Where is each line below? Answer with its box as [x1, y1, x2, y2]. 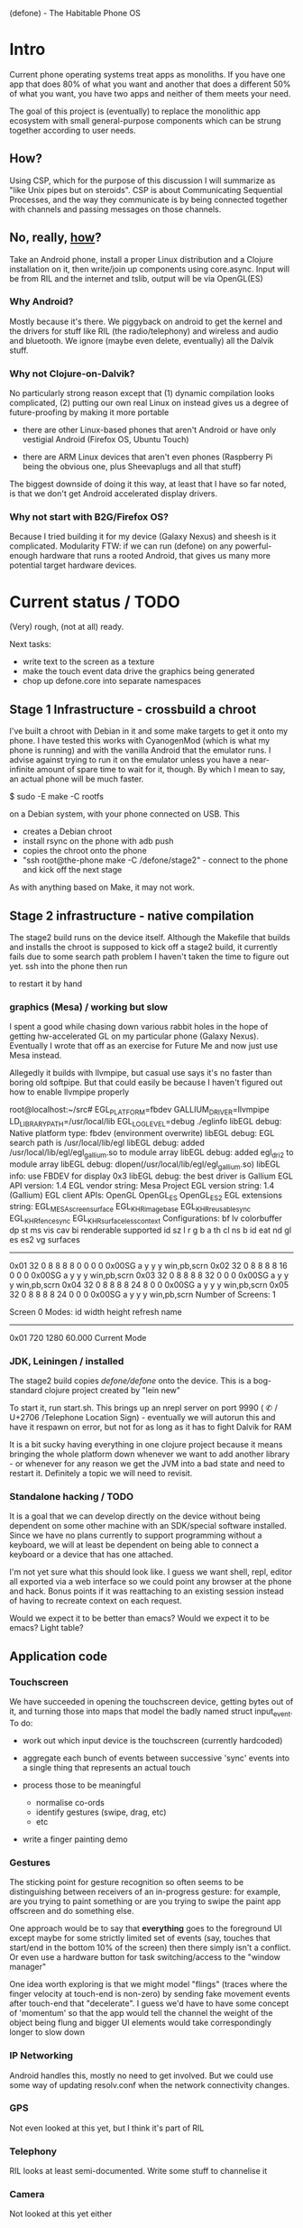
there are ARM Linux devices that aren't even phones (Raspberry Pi [22, 451, 273, 463]
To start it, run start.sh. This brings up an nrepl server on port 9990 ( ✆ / [9, 1402, 278, 1413]
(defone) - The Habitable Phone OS [9, 8, 142, 18]
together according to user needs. [9, 125, 137, 135]
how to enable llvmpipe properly [9, 1086, 130, 1097]
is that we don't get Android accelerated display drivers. [9, 488, 218, 499]
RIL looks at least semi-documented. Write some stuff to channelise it [9, 2166, 268, 2177]
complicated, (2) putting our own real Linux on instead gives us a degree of [9, 397, 289, 409]
